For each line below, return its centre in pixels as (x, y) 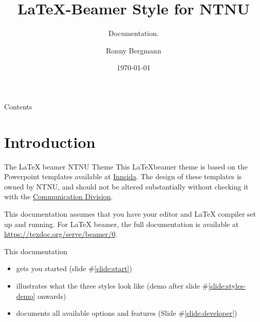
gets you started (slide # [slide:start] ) (74, 268)
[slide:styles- (227, 285)
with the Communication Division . (59, 196)
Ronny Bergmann (134, 50)
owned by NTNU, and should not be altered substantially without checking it (126, 186)
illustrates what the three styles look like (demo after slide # (112, 285)
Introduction (50, 141)
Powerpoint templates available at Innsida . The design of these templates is (123, 176)
